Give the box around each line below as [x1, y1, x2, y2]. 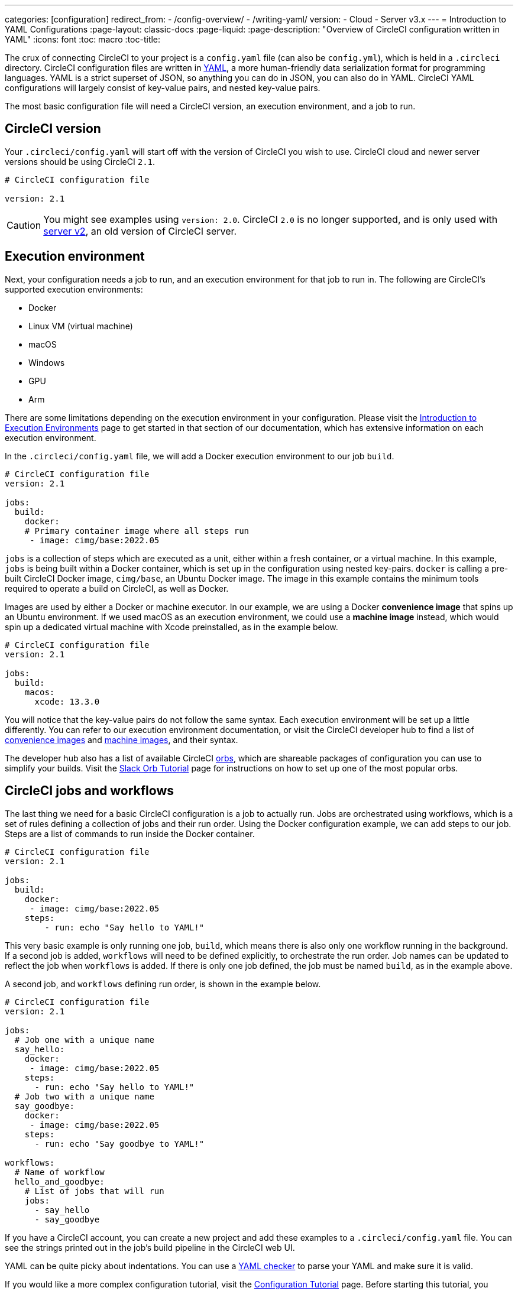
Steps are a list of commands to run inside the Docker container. [5, 828, 255, 839]
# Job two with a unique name [14, 1091, 154, 1101]
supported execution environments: [5, 284, 143, 294]
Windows [28, 357, 65, 368]
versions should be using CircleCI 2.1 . [5, 156, 156, 167]
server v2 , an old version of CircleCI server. [43, 225, 237, 237]
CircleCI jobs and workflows [5, 783, 174, 799]
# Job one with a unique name [14, 1034, 154, 1045]
